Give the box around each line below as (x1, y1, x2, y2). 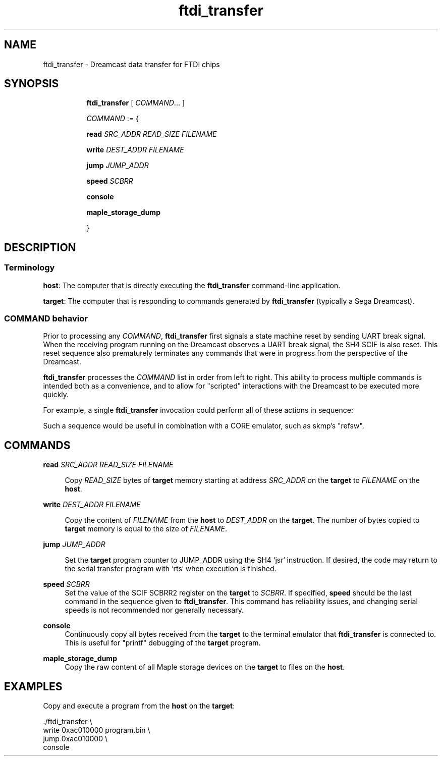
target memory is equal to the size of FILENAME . (65, 524, 227, 533)
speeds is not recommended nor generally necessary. (65, 606, 244, 615)
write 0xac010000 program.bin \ (43, 726, 150, 735)
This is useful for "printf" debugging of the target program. (65, 638, 261, 647)
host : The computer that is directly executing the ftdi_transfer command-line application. (43, 281, 341, 290)
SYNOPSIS (4, 77, 59, 90)
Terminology (4, 262, 55, 273)
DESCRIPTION (4, 241, 76, 254)
